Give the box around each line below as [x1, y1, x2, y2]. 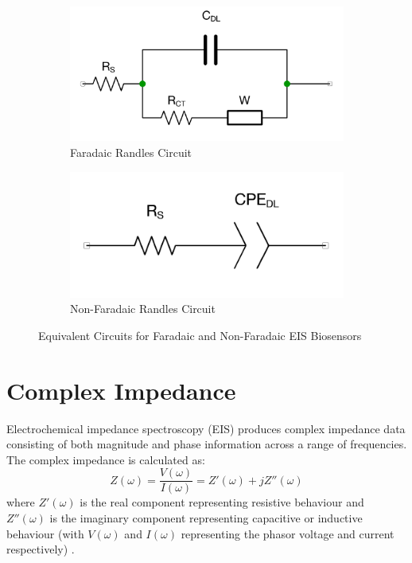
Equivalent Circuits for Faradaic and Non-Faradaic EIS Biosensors [38, 326, 362, 343]
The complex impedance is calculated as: [6, 451, 205, 467]
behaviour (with [6, 525, 84, 541]
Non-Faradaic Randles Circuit [70, 300, 216, 317]
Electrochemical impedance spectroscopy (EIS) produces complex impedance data [6, 420, 406, 436]
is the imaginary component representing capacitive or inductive [49, 510, 363, 526]
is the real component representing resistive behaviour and [80, 494, 364, 510]
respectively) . [6, 541, 75, 557]
